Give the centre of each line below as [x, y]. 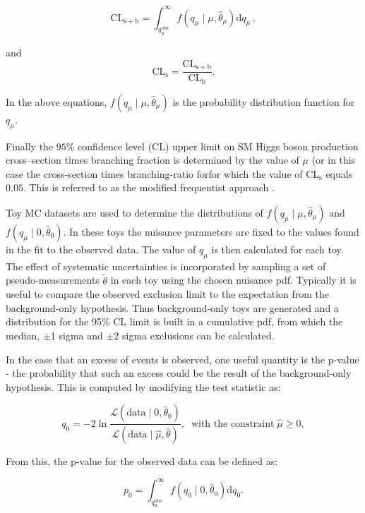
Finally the [30, 146]
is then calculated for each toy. [277, 249]
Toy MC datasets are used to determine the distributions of [134, 212]
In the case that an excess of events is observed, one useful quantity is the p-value [182, 359]
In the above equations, [56, 101]
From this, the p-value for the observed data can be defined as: [142, 461]
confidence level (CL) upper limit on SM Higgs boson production [218, 146]
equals [339, 173]
